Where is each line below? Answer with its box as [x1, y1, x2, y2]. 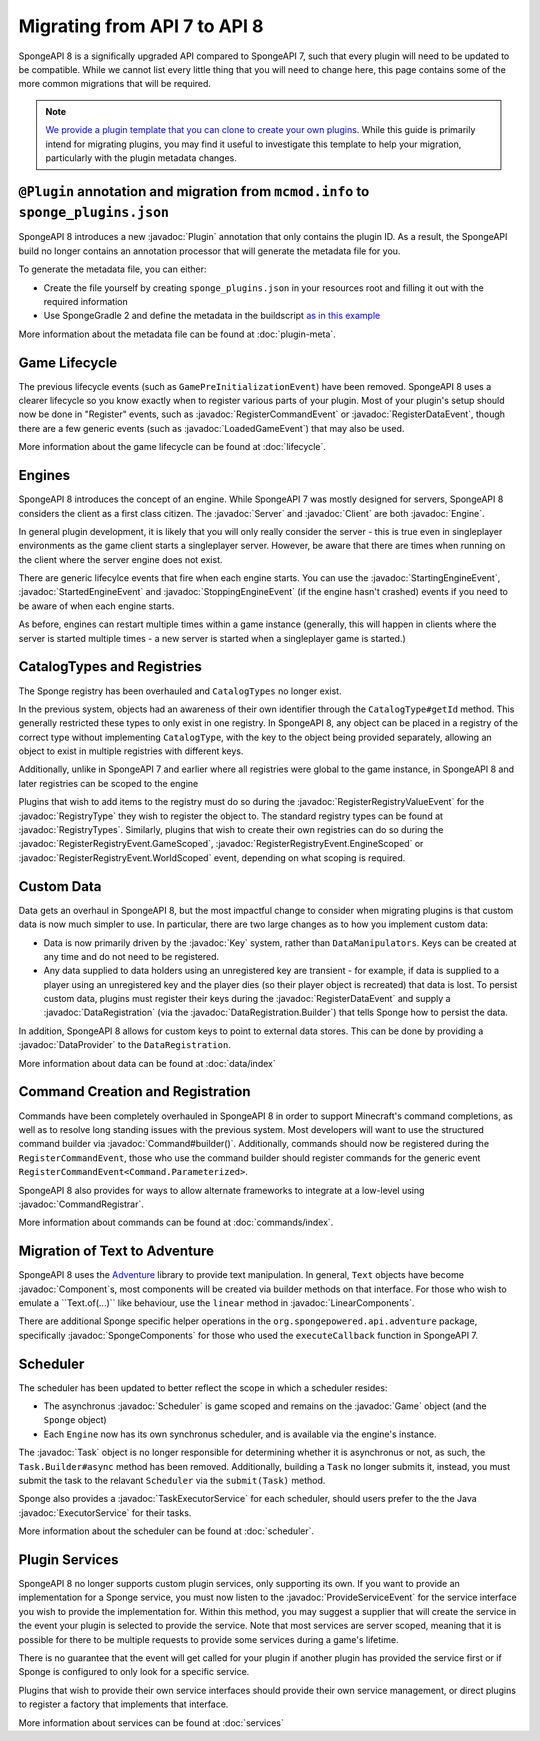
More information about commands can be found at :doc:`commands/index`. [18, 1216, 334, 1229]
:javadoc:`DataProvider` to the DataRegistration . [18, 1039, 232, 1051]
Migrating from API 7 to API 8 [18, 15, 264, 37]
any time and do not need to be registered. [43, 950, 220, 962]
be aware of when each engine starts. [18, 600, 175, 612]
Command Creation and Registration [18, 1083, 251, 1100]
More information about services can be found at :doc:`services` [18, 1716, 285, 1729]
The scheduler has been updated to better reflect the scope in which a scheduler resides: [18, 1381, 388, 1394]
